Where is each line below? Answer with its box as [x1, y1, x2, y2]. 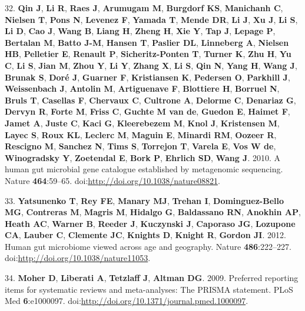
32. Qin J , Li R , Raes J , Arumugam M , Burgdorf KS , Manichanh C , [5, 2, 283, 14]
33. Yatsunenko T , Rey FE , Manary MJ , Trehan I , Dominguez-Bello [5, 194, 284, 206]
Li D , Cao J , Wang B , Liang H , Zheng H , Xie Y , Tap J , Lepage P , [5, 25, 276, 37]
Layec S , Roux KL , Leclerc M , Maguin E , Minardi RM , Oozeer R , [5, 128, 277, 141]
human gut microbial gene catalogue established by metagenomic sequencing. [5, 163, 283, 175]
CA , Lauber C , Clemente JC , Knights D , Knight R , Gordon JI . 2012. [5, 229, 286, 241]
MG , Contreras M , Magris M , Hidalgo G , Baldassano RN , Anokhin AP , [5, 206, 301, 218]
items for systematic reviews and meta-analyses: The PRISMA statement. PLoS [5, 283, 293, 295]
